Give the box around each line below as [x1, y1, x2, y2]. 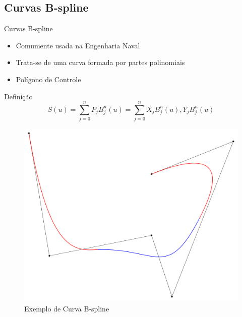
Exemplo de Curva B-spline [24, 303, 109, 313]
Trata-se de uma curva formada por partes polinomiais [16, 57, 185, 68]
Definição [4, 91, 33, 101]
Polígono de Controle [16, 74, 81, 84]
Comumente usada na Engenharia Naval [16, 40, 140, 50]
